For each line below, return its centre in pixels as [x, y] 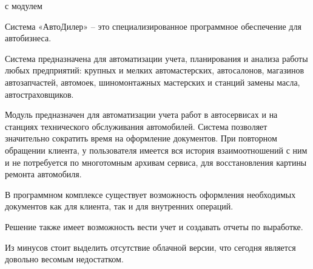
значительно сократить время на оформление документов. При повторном [141, 138]
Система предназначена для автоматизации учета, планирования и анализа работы [156, 58]
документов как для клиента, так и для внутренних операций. [119, 206]
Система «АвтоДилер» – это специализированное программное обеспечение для [153, 26]
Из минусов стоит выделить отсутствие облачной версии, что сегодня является [150, 247]
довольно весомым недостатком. [64, 259]
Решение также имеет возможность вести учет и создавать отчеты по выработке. [154, 226]
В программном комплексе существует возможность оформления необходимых [150, 194]
